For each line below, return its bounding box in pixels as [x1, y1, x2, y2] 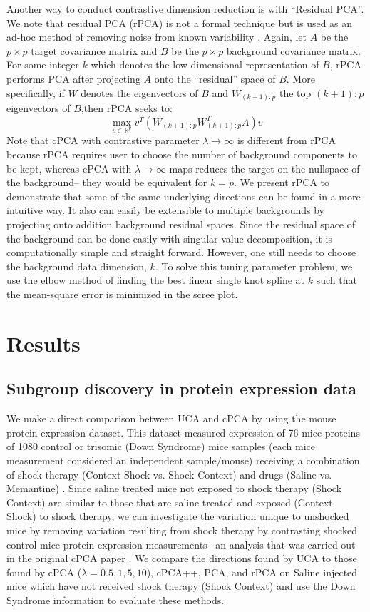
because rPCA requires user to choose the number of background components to [6, 147, 357, 162]
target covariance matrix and [31, 43, 158, 58]
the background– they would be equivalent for [6, 175, 207, 190]
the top [279, 85, 312, 100]
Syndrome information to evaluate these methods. [6, 592, 225, 607]
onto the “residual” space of [154, 71, 276, 86]
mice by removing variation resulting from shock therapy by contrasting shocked [6, 522, 358, 537]
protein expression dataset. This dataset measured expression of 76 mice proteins [6, 424, 360, 439]
